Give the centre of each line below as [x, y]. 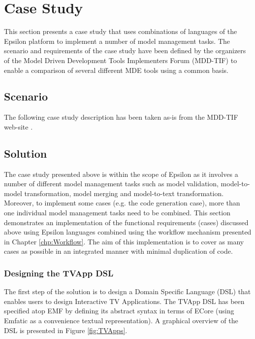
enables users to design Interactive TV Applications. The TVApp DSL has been [124, 301]
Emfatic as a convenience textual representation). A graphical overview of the [121, 321]
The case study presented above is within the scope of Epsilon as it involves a [121, 174]
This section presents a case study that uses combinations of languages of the [121, 31]
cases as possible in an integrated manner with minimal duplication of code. [118, 251]
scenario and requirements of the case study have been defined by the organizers [125, 51]
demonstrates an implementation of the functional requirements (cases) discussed [126, 222]
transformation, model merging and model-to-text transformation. [124, 193]
